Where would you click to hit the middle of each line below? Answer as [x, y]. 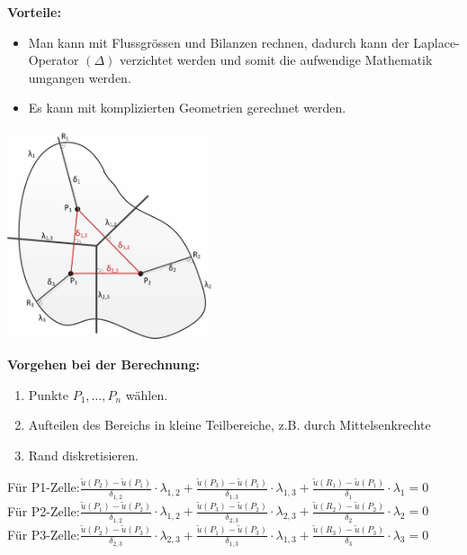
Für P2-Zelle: [44, 510]
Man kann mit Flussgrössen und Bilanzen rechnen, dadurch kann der [219, 42]
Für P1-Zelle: [44, 487]
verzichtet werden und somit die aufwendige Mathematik [276, 60]
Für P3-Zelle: [44, 534]
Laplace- [436, 42]
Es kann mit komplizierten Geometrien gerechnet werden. [187, 108]
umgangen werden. [80, 77]
